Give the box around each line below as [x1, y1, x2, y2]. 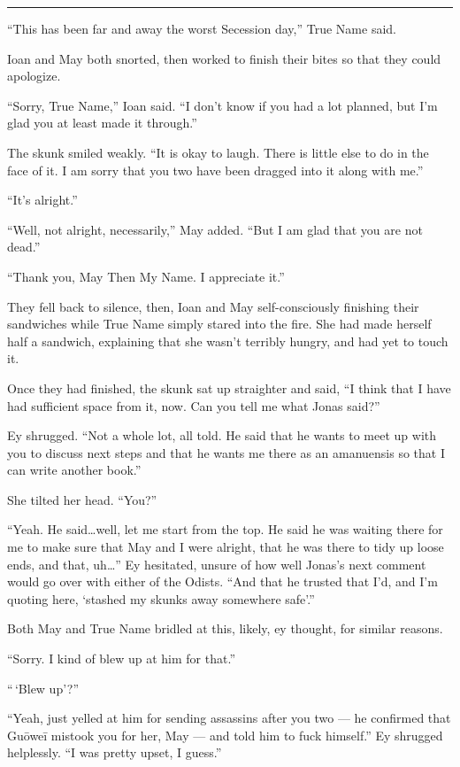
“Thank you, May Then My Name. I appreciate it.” [7, 267, 285, 285]
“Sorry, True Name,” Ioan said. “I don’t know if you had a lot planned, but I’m [7, 96, 438, 114]
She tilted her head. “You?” [7, 490, 157, 508]
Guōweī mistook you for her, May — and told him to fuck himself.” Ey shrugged [7, 725, 443, 744]
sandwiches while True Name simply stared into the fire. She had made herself [7, 314, 432, 333]
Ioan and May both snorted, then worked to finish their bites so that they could [7, 49, 441, 67]
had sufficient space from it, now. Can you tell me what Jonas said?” [7, 396, 380, 414]
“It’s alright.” [7, 190, 78, 209]
